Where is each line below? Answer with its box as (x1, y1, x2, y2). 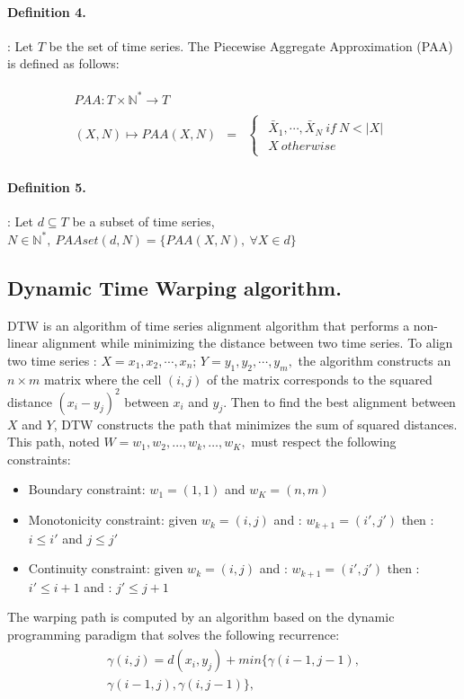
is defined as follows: (7, 54, 120, 73)
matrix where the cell (43, 369, 162, 388)
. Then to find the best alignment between (223, 392, 456, 411)
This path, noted (7, 432, 100, 451)
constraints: (7, 449, 71, 468)
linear (7, 333, 39, 352)
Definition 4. (7, 2, 86, 21)
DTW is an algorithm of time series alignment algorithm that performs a (7, 315, 410, 334)
